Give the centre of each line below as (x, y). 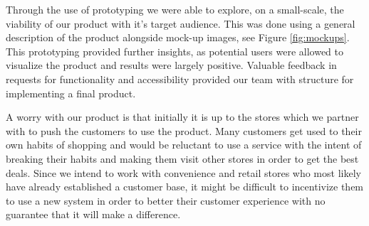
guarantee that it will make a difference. (93, 214)
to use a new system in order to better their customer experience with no (166, 200)
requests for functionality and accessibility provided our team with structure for (180, 79)
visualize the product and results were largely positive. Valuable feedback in (171, 65)
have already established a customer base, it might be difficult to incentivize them (185, 187)
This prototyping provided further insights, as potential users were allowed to (175, 51)
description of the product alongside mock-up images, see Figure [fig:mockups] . (178, 37)
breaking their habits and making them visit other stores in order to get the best (182, 158)
